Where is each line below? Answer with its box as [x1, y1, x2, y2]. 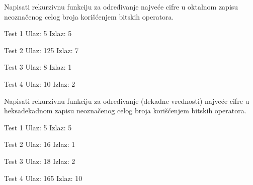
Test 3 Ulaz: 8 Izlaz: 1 [4, 62, 72, 72]
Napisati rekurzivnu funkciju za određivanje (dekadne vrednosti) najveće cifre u [4, 95, 249, 106]
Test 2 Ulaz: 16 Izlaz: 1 [4, 139, 75, 149]
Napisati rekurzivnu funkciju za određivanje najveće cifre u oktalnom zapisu [4, 2, 238, 12]
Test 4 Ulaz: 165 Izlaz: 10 [4, 172, 82, 183]
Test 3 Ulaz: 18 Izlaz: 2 [4, 155, 75, 166]
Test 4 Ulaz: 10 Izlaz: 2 [4, 78, 75, 89]
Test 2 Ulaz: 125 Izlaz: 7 [4, 45, 79, 55]
